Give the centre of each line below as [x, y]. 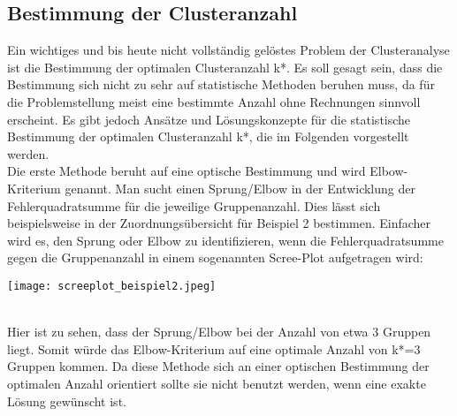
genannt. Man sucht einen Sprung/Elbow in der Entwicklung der [240, 188]
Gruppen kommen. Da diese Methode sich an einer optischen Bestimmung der [218, 366]
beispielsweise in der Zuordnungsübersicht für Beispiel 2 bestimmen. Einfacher [219, 223]
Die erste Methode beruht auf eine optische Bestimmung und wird [187, 171]
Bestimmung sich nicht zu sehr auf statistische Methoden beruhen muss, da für [221, 84]
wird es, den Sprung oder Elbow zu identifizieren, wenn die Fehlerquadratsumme [225, 240]
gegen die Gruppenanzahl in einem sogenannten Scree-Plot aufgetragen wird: [215, 257]
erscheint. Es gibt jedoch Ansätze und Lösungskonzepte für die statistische [209, 119]
